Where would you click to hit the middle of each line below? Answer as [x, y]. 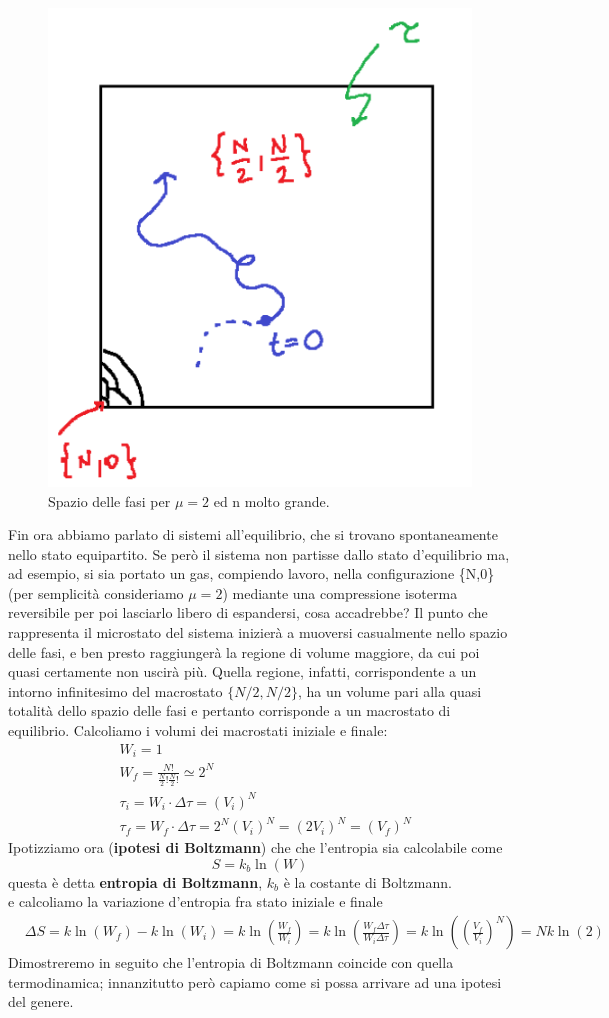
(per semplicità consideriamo [96, 592]
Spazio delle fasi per [109, 500]
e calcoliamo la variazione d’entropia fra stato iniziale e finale [195, 901]
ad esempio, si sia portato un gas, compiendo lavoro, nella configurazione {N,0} [251, 573]
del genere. [41, 1001]
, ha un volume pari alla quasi [389, 690]
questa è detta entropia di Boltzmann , [135, 881]
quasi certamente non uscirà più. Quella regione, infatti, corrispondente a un [242, 671]
